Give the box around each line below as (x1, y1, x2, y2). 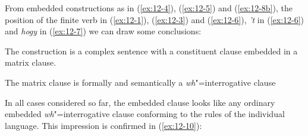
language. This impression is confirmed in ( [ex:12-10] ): (5, 119, 202, 131)
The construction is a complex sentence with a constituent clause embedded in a (5, 44, 298, 57)
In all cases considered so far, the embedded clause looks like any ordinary (5, 96, 275, 108)
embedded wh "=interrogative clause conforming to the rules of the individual (5, 108, 285, 120)
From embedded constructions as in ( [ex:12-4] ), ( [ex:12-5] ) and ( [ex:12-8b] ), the (5, 2, 293, 14)
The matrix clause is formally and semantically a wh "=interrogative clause (5, 76, 276, 88)
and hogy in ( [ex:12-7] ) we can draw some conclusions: (5, 25, 202, 37)
